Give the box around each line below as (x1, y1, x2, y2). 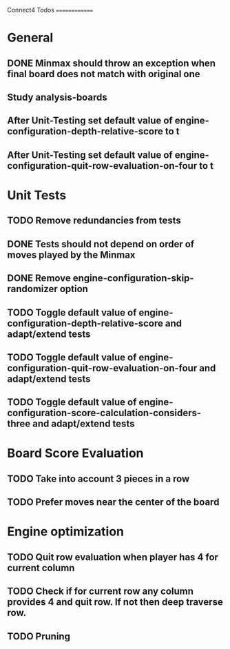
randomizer (7, 283, 59, 295)
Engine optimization (7, 524, 125, 539)
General (7, 30, 54, 45)
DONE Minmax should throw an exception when (7, 57, 216, 69)
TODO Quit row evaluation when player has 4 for (7, 551, 219, 563)
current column (7, 562, 75, 574)
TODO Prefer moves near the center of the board (7, 496, 220, 508)
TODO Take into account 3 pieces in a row (7, 473, 190, 484)
